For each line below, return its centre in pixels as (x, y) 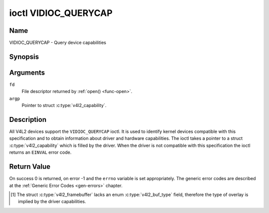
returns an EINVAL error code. (40, 152)
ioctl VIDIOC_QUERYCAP (61, 13)
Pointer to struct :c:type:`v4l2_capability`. (64, 106)
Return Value (30, 167)
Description (28, 119)
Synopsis (24, 56)
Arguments (27, 72)
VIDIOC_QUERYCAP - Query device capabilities (58, 43)
